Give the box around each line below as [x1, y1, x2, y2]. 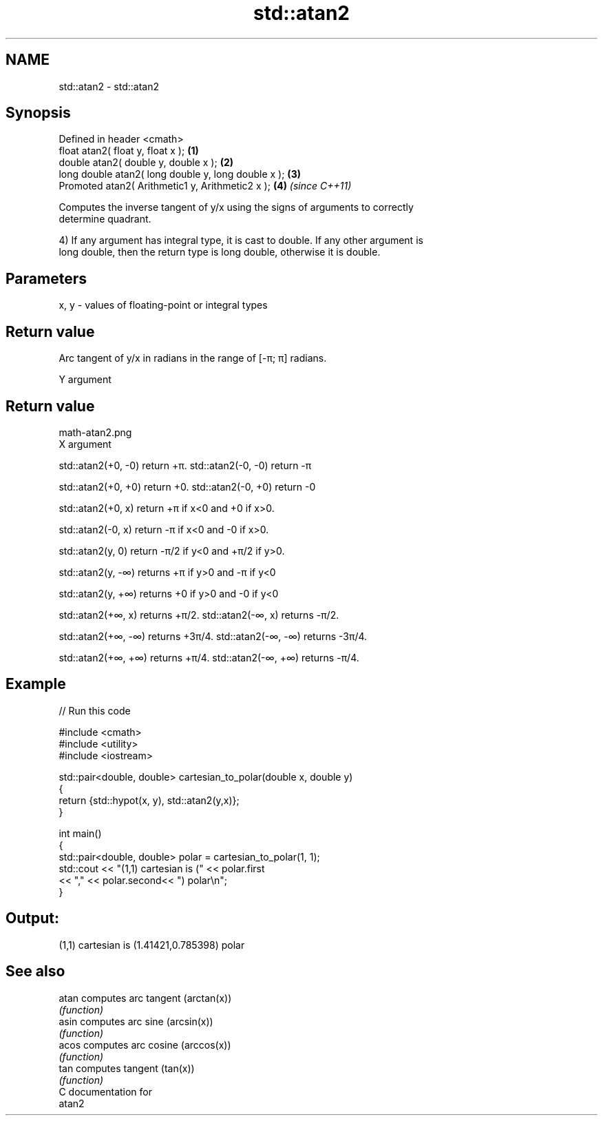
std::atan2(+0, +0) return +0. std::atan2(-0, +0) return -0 [59, 480, 316, 493]
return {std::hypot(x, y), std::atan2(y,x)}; [59, 794, 240, 806]
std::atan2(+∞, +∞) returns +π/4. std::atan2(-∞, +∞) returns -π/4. [59, 651, 359, 664]
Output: [6, 909, 59, 927]
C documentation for [59, 1085, 153, 1098]
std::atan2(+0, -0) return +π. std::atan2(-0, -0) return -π [59, 459, 312, 471]
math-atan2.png [59, 426, 132, 438]
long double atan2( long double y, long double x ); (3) [59, 168, 301, 181]
